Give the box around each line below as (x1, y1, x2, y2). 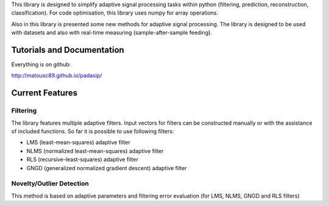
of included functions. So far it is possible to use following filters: (11, 128, 174, 135)
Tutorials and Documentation (11, 44, 124, 55)
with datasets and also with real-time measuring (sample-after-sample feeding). (11, 29, 213, 36)
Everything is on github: (11, 61, 71, 68)
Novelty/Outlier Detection (11, 179, 90, 188)
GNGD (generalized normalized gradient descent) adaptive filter (26, 164, 187, 171)
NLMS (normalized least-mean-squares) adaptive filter (26, 147, 164, 154)
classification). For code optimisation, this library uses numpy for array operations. (11, 9, 219, 16)
